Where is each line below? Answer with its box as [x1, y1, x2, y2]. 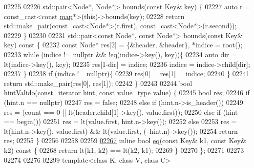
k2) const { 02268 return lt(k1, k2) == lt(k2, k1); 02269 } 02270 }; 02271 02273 [4, 145, 244, 155]
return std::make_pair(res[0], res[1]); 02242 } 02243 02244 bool [4, 78, 192, 88]
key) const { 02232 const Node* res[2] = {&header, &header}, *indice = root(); [4, 40, 243, 50]
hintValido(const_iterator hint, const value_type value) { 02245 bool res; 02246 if [4, 87, 250, 98]
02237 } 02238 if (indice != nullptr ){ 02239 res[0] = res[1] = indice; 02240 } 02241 [4, 68, 250, 79]
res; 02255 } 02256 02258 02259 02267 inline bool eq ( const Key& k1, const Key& [4, 135, 246, 146]
